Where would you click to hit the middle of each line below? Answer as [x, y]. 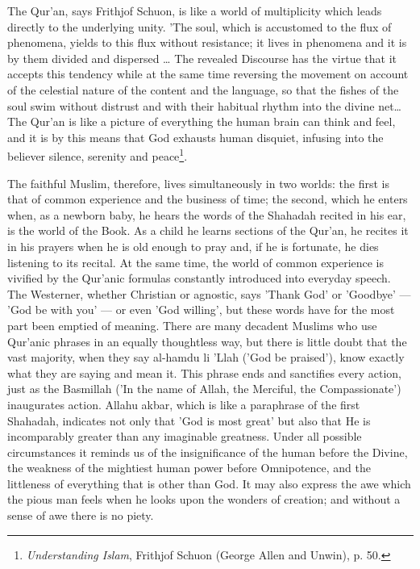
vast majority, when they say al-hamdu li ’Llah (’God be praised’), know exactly [206, 357]
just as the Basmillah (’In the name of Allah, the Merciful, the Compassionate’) [204, 389]
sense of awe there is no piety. [81, 515]
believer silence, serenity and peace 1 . [98, 155]
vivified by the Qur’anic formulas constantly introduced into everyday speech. [199, 278]
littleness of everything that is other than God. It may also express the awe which [209, 483]
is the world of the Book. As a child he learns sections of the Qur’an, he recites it [208, 230]
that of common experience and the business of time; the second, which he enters [208, 199]
